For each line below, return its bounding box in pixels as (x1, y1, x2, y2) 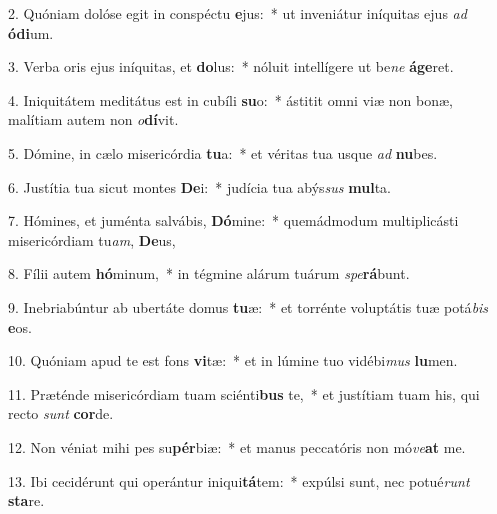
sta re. (8, 490, 45, 511)
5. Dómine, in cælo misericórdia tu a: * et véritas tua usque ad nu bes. (8, 142, 438, 163)
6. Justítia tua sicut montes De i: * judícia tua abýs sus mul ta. (8, 176, 391, 197)
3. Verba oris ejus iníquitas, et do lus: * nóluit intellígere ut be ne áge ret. (8, 56, 454, 77)
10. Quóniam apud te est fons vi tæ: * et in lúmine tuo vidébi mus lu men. (8, 350, 458, 371)
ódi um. (8, 22, 54, 43)
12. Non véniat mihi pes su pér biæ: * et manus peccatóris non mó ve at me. (8, 436, 466, 457)
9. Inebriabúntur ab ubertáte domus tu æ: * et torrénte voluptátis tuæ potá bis (8, 296, 489, 317)
